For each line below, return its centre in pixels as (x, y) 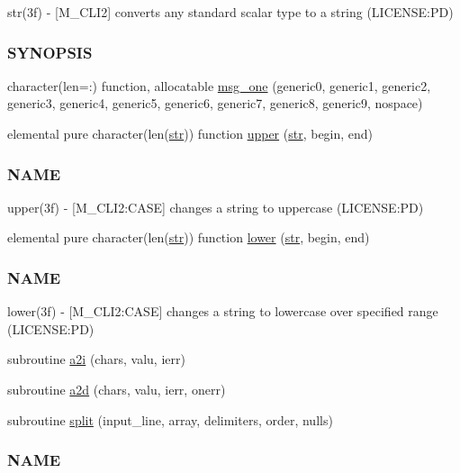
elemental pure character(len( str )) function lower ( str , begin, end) (189, 237)
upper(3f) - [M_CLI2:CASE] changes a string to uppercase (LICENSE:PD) (216, 207)
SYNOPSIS (50, 52)
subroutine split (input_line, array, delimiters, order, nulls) (170, 419)
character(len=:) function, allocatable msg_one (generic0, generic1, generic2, (219, 85)
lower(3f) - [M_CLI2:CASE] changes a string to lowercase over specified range (223, 311)
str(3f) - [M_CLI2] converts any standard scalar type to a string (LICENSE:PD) (230, 12)
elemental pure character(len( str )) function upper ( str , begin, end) (190, 133)
